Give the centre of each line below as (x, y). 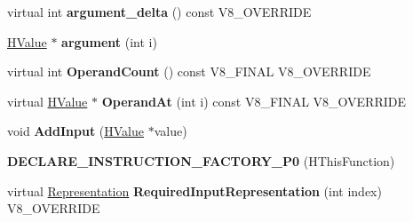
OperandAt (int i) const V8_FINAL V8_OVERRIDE (254, 101)
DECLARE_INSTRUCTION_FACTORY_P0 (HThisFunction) (201, 160)
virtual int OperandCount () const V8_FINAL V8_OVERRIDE (189, 71)
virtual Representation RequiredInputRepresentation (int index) (195, 190)
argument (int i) (109, 41)
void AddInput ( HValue (75, 131)
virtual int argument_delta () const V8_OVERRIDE (159, 12)
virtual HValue (48, 101)
